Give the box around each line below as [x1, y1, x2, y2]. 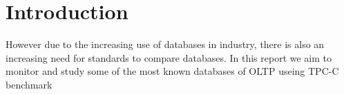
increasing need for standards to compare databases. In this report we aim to [6, 50, 332, 64]
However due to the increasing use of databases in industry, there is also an [6, 37, 325, 51]
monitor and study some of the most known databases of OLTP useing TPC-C [6, 64, 339, 78]
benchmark [6, 77, 52, 91]
